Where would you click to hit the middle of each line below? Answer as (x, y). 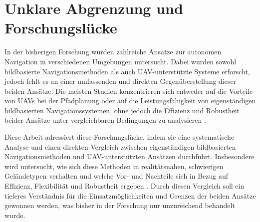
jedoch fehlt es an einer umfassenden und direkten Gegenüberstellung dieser (121, 81)
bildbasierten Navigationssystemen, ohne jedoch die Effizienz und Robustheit (122, 110)
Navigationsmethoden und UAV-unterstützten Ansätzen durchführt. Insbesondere (130, 156)
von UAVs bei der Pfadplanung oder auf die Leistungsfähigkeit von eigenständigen (130, 101)
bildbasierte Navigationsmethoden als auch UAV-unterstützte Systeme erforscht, (127, 71)
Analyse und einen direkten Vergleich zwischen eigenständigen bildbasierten (120, 146)
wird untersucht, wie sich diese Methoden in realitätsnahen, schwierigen (114, 166)
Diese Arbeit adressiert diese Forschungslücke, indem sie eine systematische (120, 137)
